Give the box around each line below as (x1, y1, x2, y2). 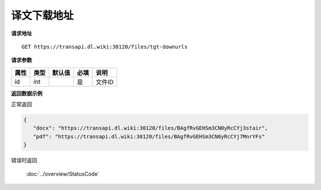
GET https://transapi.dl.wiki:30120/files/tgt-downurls (21, 43, 188, 50)
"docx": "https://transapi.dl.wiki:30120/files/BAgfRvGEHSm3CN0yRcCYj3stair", (33, 125, 269, 132)
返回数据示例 (11, 90, 43, 97)
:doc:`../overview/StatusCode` (26, 170, 100, 178)
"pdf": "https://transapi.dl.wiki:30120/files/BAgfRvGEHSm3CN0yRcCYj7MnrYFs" (33, 133, 265, 140)
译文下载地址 (11, 9, 74, 22)
